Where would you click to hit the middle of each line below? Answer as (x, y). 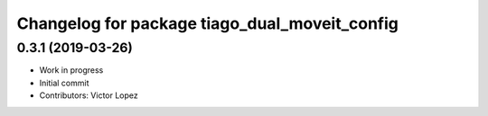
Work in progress (71, 70)
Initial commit (64, 83)
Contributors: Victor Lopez (89, 95)
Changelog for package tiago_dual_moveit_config (208, 23)
